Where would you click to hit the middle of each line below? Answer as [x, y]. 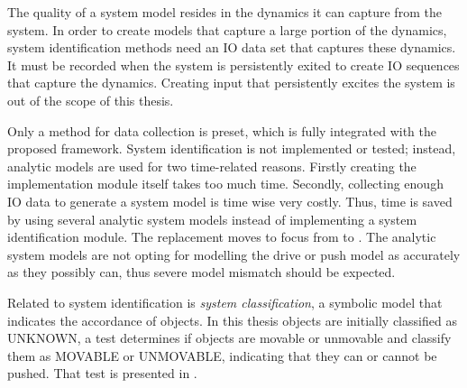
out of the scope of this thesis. [91, 100]
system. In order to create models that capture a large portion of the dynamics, [227, 29]
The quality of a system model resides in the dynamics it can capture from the [224, 12]
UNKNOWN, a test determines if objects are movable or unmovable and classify [229, 338]
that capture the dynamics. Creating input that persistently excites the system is [231, 83]
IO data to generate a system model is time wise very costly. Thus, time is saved [230, 201]
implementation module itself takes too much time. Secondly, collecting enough [225, 184]
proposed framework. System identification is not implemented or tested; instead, [232, 148]
